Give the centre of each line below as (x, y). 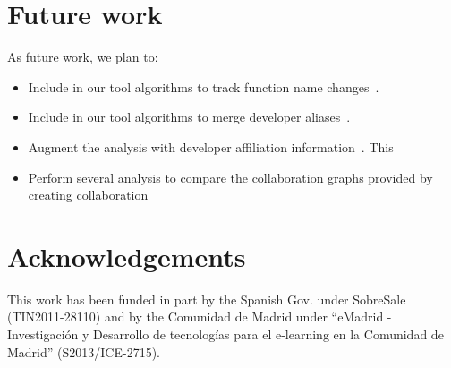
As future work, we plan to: (83, 57)
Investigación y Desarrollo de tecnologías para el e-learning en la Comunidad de (225, 334)
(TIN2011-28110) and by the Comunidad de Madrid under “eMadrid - (200, 317)
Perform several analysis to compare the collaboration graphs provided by (230, 177)
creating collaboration (88, 195)
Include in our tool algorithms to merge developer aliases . (189, 117)
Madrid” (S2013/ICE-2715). (84, 351)
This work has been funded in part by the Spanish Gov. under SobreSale (207, 299)
